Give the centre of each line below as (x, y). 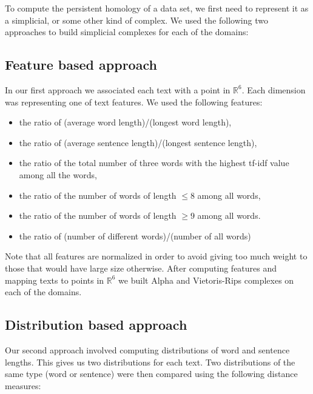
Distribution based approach (96, 325)
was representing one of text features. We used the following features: (134, 102)
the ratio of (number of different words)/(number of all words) (135, 235)
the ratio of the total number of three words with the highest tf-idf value (154, 163)
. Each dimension (274, 89)
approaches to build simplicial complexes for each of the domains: (127, 32)
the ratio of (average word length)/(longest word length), (125, 122)
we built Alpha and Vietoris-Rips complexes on (206, 280)
